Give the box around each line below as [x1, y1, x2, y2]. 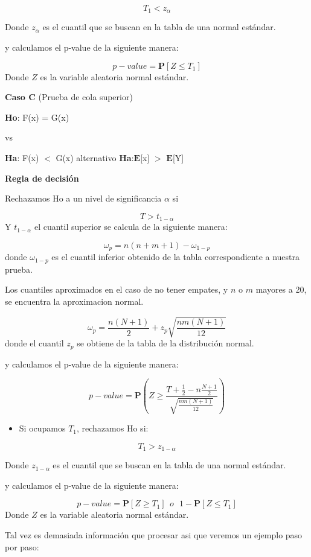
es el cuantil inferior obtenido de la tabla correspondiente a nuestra [51, 250, 300, 263]
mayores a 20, [255, 283, 307, 296]
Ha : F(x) [5, 151, 39, 164]
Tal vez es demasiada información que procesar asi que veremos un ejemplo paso [5, 528, 303, 541]
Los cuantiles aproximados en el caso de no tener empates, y [5, 283, 228, 296]
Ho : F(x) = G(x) [5, 110, 69, 123]
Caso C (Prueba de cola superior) [5, 91, 133, 103]
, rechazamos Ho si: [77, 422, 149, 434]
